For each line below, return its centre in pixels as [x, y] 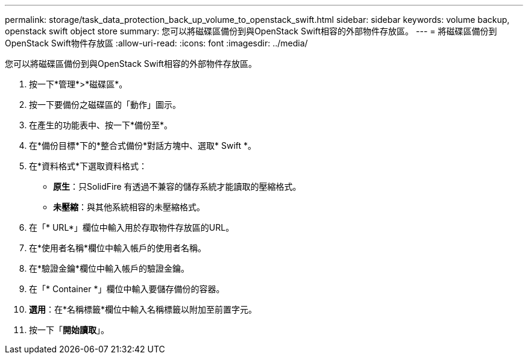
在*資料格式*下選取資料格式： [88, 166]
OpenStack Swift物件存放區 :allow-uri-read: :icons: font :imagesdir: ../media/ [156, 43]
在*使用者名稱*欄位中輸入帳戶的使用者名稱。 [118, 248]
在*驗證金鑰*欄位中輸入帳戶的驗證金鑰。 [109, 268]
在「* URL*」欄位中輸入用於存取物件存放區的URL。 [132, 227]
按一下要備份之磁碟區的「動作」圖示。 [105, 105]
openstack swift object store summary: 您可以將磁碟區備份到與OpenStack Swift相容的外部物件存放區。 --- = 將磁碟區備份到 [251, 31]
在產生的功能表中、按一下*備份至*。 [101, 125]
